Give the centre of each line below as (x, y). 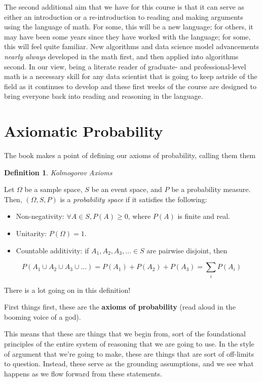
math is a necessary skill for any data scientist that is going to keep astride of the (131, 76)
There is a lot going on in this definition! (67, 290)
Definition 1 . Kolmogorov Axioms (58, 172)
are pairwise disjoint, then (187, 250)
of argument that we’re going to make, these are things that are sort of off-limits (129, 353)
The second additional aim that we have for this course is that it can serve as (124, 7)
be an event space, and (127, 189)
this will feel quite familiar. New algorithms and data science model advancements (132, 46)
